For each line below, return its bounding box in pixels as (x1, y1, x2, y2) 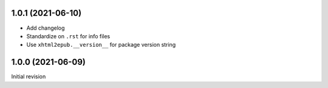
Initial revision (11, 73, 46, 80)
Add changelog (26, 24, 65, 32)
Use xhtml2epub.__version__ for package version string (26, 41, 176, 49)
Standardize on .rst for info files (26, 32, 111, 39)
